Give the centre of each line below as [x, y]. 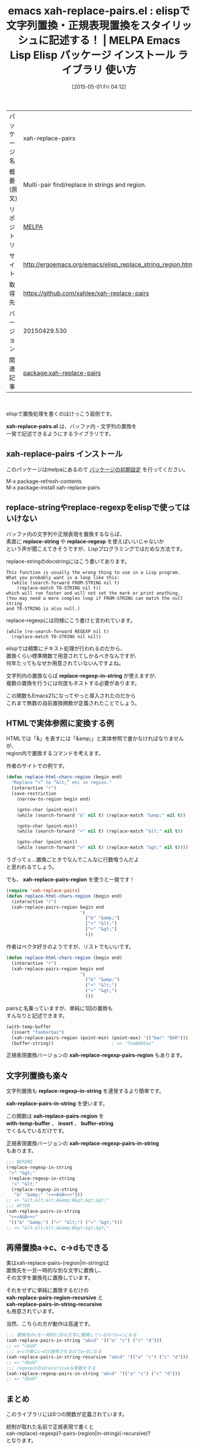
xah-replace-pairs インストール [64, 454]
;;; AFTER [18, 1206]
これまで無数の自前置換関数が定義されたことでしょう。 [73, 703]
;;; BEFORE [19, 1162]
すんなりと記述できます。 [37, 1016]
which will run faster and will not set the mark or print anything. [93, 593]
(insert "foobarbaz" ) [38, 1032]
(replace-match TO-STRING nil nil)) [56, 636]
